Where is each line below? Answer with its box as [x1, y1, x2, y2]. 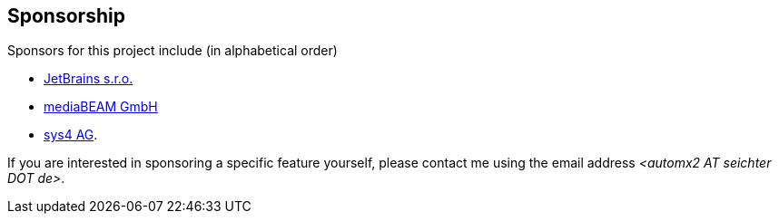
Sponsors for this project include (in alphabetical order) [7, 43, 338, 59]
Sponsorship [7, 5, 125, 27]
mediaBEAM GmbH [44, 99, 158, 115]
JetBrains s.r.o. [44, 71, 133, 87]
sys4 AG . [44, 127, 98, 143]
